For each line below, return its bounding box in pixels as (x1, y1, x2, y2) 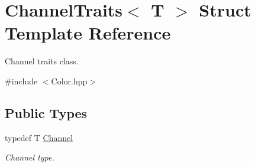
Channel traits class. (5, 55, 79, 67)
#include (5, 74, 38, 87)
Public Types (5, 103, 88, 122)
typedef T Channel (5, 131, 73, 143)
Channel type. (5, 151, 54, 163)
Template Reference (5, 21, 171, 45)
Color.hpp (51, 74, 88, 87)
